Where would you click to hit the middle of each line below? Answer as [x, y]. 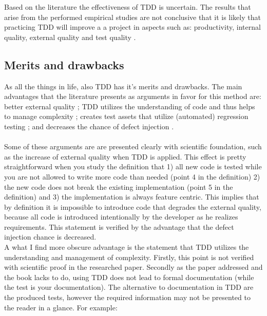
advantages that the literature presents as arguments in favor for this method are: [133, 96]
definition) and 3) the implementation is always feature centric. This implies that [132, 197]
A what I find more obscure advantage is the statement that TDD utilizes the [127, 247]
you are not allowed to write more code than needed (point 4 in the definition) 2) [132, 176]
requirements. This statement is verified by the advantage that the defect [119, 226]
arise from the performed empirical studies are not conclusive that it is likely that [132, 17]
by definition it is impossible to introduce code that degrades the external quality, [133, 206]
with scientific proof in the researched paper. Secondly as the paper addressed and [133, 267]
